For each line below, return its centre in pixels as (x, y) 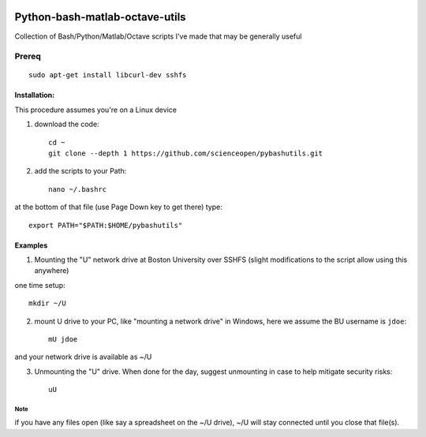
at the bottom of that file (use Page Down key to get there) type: (118, 207)
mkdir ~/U (47, 303)
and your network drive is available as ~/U (83, 357)
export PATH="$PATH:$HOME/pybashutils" (106, 225)
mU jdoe (63, 339)
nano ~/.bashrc (78, 189)
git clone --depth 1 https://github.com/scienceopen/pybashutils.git (186, 153)
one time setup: (40, 285)
